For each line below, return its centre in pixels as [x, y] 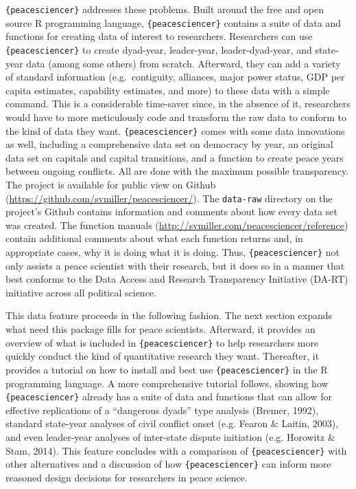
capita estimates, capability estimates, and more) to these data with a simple [168, 90]
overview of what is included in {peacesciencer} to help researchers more [162, 342]
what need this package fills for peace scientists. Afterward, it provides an [161, 329]
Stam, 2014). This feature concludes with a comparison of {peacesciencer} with [176, 450]
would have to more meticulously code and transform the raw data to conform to [176, 117]
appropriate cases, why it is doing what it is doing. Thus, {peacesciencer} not [173, 252]
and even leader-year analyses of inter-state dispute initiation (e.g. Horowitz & [170, 436]
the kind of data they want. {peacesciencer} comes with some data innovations [175, 130]
